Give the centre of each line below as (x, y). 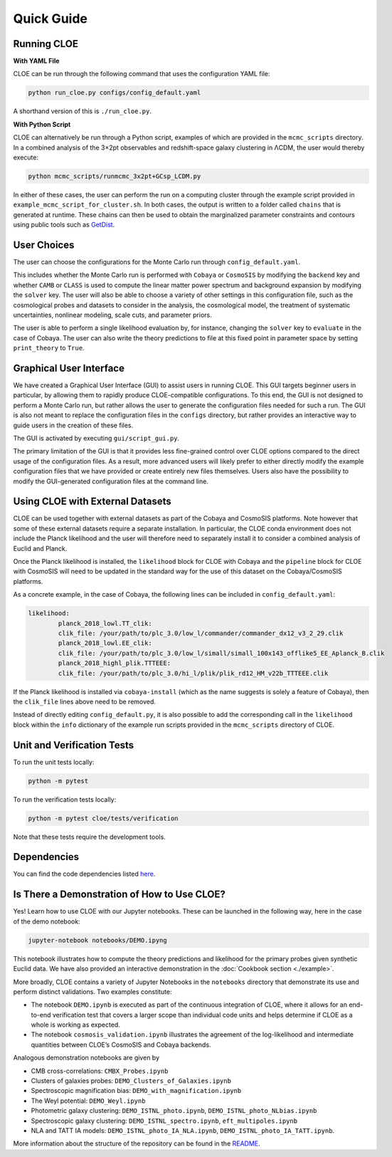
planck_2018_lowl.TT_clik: (105, 623)
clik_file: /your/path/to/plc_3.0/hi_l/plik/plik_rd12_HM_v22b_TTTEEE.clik (193, 673)
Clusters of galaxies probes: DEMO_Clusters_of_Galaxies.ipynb (131, 1081)
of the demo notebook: (47, 921)
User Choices (44, 245)
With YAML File (36, 61)
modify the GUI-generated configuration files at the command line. (111, 481)
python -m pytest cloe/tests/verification (103, 818)
